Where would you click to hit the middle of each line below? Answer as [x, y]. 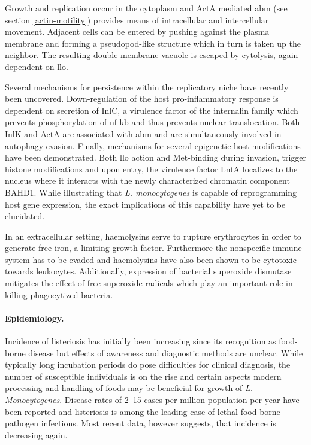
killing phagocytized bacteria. [59, 294]
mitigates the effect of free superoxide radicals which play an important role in [149, 283]
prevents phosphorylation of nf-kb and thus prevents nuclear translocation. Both [153, 122]
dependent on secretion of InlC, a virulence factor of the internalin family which [152, 110]
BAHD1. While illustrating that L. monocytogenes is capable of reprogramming [151, 192]
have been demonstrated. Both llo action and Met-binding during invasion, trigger [156, 157]
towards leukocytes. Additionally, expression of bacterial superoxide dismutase [148, 271]
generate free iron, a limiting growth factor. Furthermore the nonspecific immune [153, 248]
